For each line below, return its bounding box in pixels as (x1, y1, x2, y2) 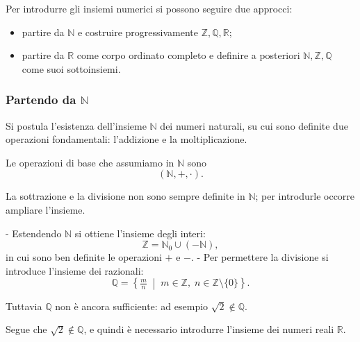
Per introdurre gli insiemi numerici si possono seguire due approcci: (6, 1, 293, 15)
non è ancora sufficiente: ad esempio (55, 298, 208, 313)
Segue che (6, 322, 47, 336)
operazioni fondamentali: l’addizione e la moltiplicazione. (6, 132, 247, 146)
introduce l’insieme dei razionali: (6, 263, 144, 277)
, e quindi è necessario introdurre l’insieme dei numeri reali (83, 322, 334, 336)
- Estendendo (6, 225, 62, 240)
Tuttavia (6, 298, 42, 313)
